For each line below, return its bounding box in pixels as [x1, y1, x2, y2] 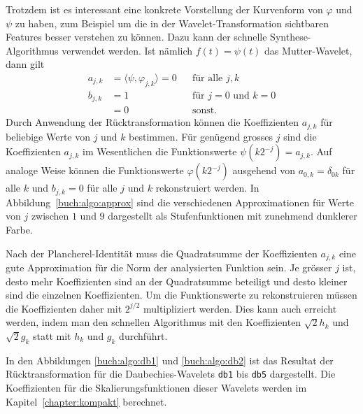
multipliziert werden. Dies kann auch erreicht [143, 301, 337, 315]
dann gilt [6, 57, 45, 71]
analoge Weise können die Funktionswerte [6, 163, 184, 178]
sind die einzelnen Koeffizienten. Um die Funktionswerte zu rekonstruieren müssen [6, 287, 357, 302]
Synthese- [270, 29, 311, 44]
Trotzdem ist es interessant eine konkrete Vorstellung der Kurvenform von [6, 2, 323, 16]
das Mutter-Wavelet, [264, 43, 353, 57]
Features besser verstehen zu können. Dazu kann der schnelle [6, 29, 267, 44]
